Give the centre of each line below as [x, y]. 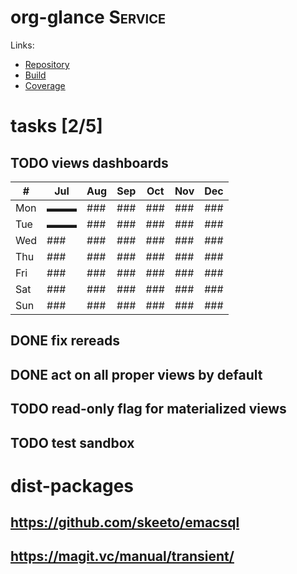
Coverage [45, 85]
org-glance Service [88, 17]
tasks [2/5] [56, 126]
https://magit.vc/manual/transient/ [122, 556]
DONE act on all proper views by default [136, 374]
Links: [22, 45]
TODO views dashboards [89, 162]
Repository [47, 64]
